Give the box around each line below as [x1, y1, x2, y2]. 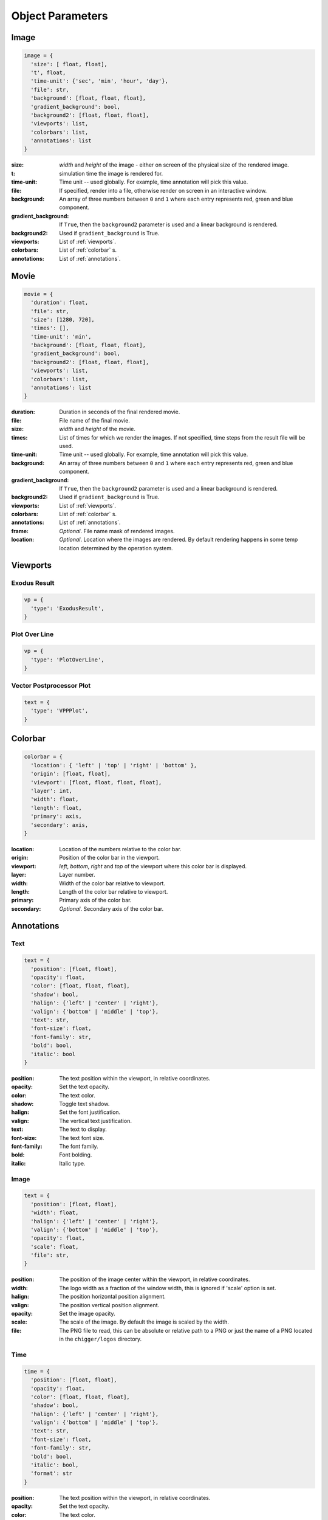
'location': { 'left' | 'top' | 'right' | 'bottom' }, [30, 762, 197, 769]
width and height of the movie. [59, 426, 136, 433]
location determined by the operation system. [59, 544, 173, 551]
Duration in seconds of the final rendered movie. [59, 408, 180, 416]
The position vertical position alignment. [59, 1301, 160, 1308]
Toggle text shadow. [59, 1100, 110, 1108]
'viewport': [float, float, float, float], [30, 779, 162, 786]
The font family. [59, 1143, 98, 1150]
